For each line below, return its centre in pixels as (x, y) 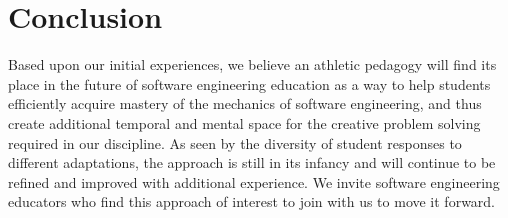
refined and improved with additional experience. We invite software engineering (254, 181)
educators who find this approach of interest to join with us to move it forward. (252, 201)
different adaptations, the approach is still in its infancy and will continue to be (252, 162)
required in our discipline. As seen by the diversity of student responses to (235, 142)
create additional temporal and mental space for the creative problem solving (244, 122)
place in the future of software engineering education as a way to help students (249, 83)
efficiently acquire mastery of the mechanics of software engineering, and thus (245, 103)
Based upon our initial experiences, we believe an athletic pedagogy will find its (252, 64)
